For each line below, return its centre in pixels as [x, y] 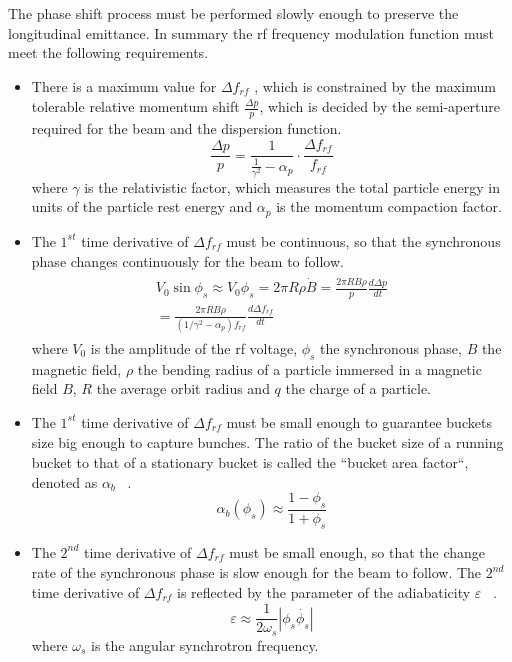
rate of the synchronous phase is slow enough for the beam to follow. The [256, 572]
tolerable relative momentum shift [135, 106]
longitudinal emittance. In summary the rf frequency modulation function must [251, 32]
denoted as [64, 481]
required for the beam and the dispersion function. [186, 128]
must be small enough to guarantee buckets [359, 421]
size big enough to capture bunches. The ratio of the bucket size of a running [267, 442]
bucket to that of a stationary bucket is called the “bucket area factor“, [250, 462]
